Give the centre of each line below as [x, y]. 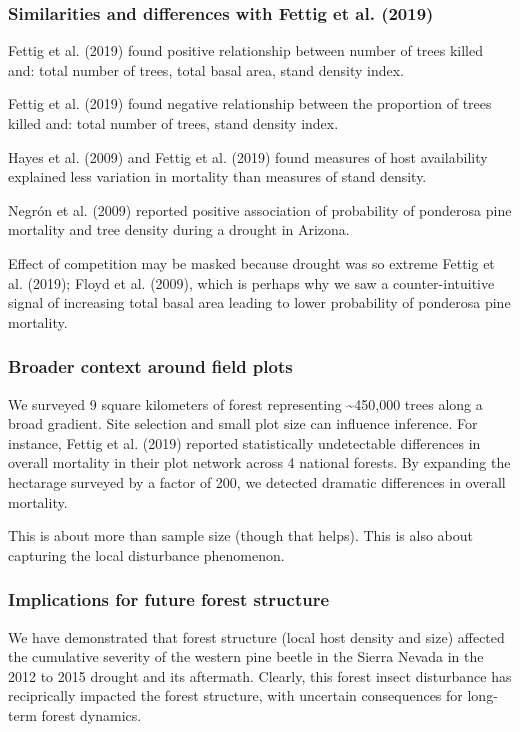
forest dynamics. [91, 714]
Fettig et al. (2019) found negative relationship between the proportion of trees [250, 103]
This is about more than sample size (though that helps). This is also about [240, 535]
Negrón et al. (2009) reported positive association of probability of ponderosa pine [260, 209]
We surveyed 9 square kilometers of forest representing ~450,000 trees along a [245, 403]
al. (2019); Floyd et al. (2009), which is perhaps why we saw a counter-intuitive [251, 282]
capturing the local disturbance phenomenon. [146, 554]
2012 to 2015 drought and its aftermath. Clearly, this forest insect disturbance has [260, 675]
